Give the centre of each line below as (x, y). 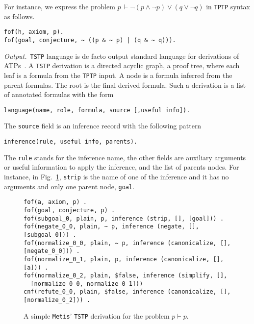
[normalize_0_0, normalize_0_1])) (87, 284)
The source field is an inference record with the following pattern (103, 126)
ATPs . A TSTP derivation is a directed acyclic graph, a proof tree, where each (122, 65)
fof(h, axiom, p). (34, 32)
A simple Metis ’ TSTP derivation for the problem (97, 315)
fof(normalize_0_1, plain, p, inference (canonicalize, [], (124, 259)
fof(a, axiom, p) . (55, 202)
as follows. (19, 16)
